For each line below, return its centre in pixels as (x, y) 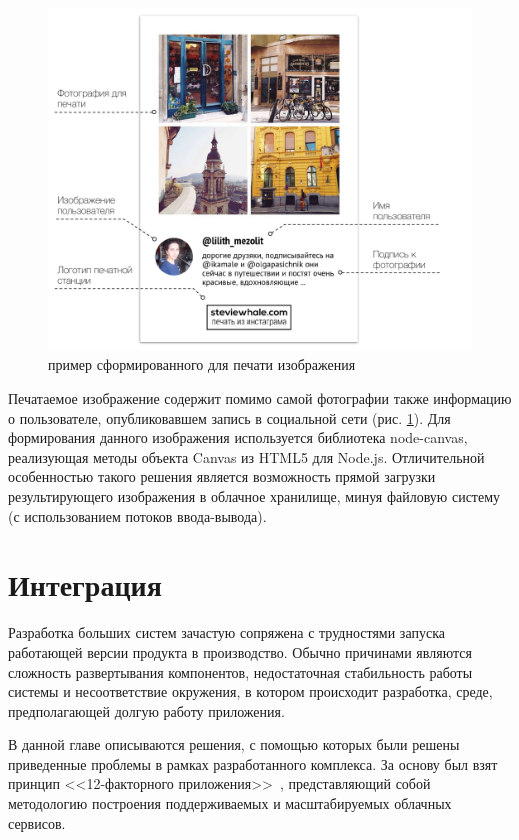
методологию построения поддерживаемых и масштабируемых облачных (230, 803)
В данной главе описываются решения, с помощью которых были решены (234, 744)
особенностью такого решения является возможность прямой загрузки (222, 476)
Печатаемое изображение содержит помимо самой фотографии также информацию (260, 398)
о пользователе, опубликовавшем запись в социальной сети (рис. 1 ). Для (229, 417)
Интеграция (85, 584)
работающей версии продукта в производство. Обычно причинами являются (240, 651)
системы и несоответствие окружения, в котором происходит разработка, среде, (250, 691)
